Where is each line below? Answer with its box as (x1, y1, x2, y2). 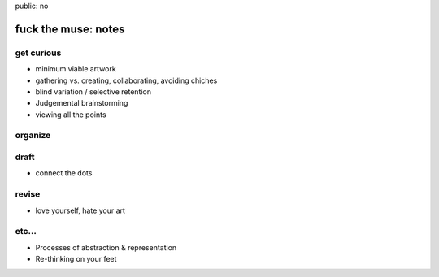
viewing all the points (35, 110, 106, 119)
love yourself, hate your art (35, 206, 126, 215)
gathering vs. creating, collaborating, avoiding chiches (35, 76, 218, 85)
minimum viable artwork (35, 64, 117, 74)
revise (15, 188, 41, 200)
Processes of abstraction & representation (35, 242, 177, 252)
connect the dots (35, 168, 93, 178)
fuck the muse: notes (15, 22, 125, 36)
